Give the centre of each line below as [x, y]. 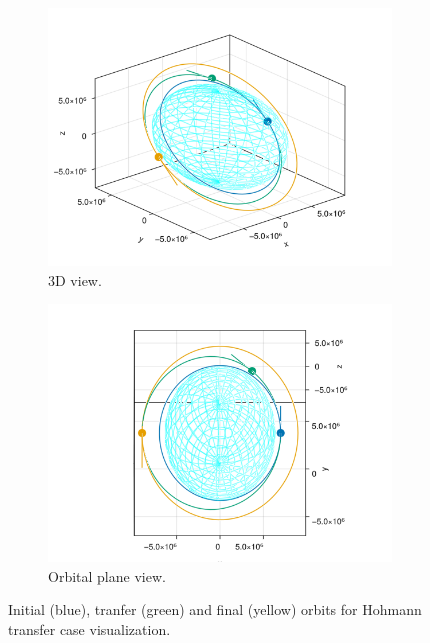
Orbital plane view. [107, 575]
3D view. [75, 279]
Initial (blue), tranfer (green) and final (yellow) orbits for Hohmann [215, 609]
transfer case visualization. [89, 628]
